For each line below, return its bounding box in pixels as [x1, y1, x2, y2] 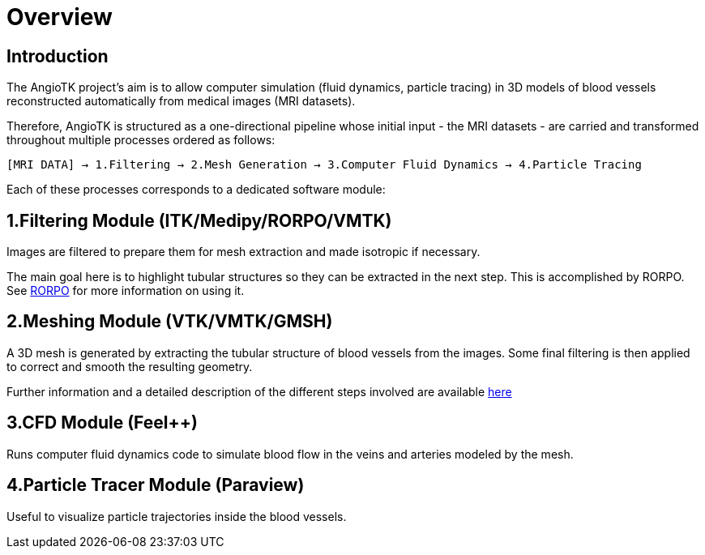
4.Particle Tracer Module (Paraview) [6, 475, 305, 496]
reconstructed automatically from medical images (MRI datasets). [6, 94, 356, 109]
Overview [6, 3, 113, 31]
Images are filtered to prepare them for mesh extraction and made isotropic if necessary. [6, 245, 481, 259]
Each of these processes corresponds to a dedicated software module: [6, 182, 386, 197]
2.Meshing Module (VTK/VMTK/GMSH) [6, 311, 333, 332]
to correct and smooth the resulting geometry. [6, 359, 253, 374]
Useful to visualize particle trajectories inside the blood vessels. [6, 509, 347, 523]
